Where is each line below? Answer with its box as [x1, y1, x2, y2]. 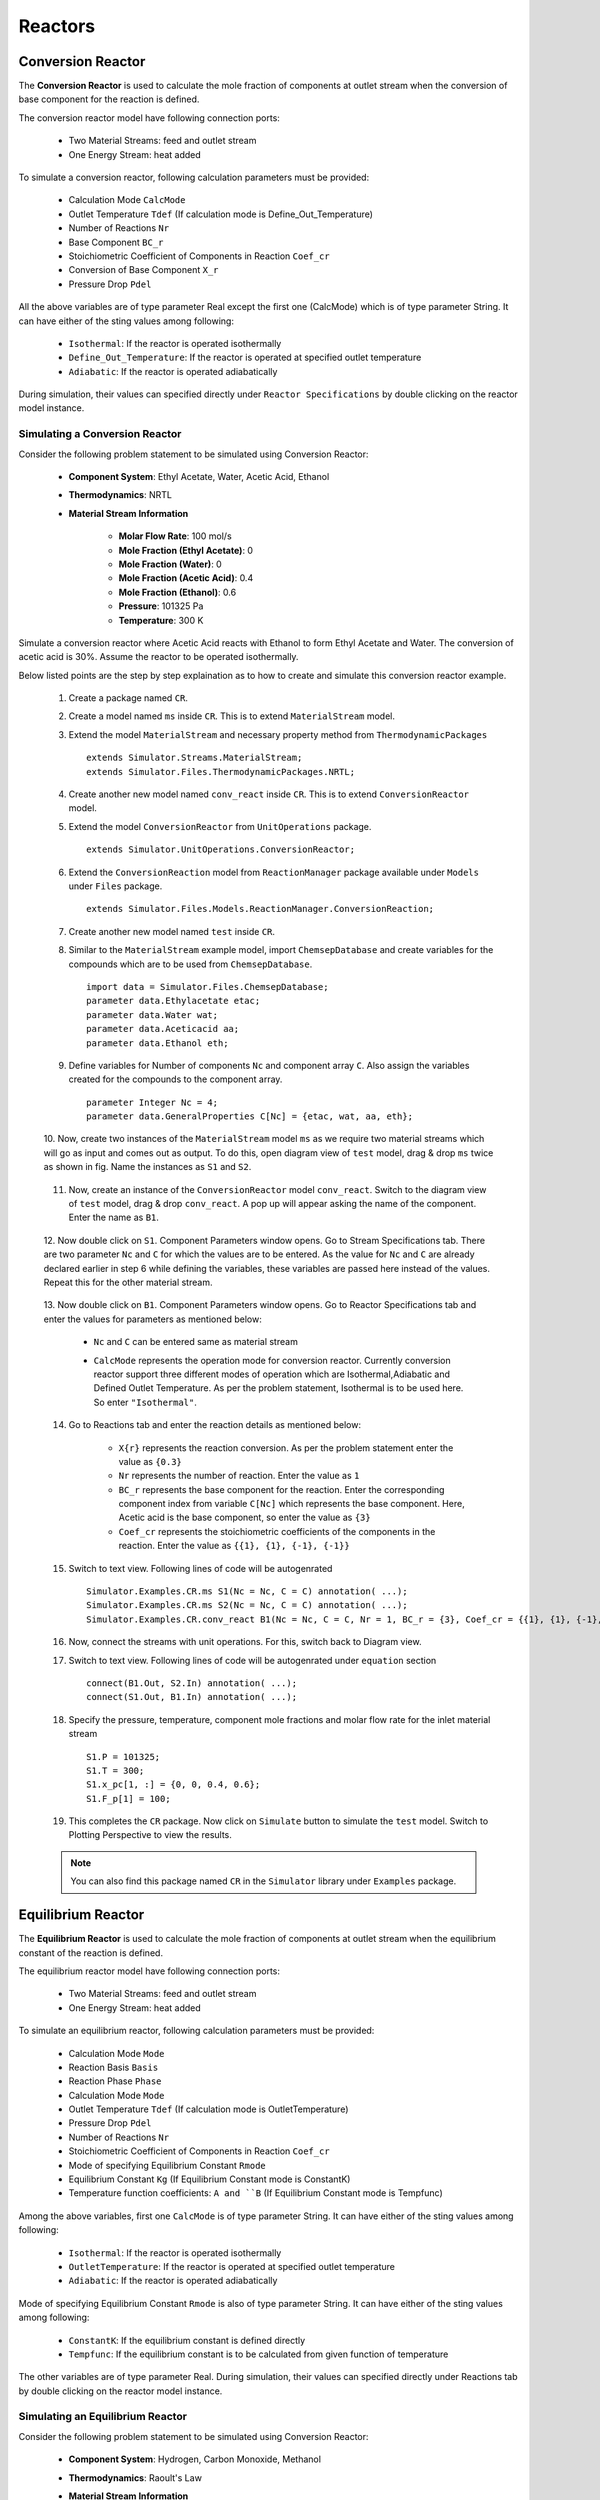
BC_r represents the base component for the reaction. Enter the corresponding [118, 1483, 445, 1495]
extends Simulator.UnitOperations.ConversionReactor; [86, 844, 355, 855]
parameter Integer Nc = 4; [86, 1096, 219, 1108]
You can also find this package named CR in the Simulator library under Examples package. [70, 1875, 457, 1887]
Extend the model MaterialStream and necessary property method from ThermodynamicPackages [68, 728, 488, 740]
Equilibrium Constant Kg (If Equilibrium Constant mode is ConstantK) [68, 2173, 351, 2185]
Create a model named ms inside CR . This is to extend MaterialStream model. [68, 710, 395, 722]
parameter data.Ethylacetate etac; [86, 995, 261, 1007]
